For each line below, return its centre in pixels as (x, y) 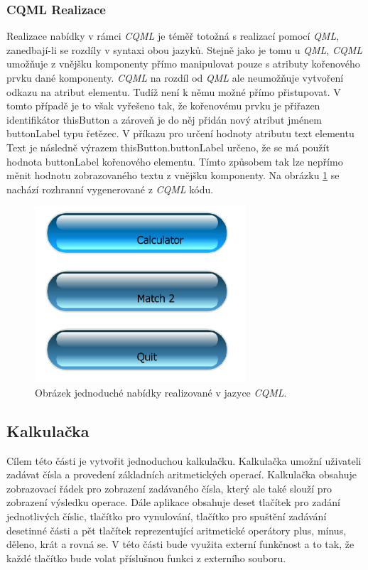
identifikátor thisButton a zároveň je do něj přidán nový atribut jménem (164, 119)
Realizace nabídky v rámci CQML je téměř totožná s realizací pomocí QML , (173, 36)
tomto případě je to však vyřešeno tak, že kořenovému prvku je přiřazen (163, 106)
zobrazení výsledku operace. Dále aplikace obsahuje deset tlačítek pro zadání (173, 502)
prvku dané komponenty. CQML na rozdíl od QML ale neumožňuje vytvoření (175, 77)
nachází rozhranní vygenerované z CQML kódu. (110, 189)
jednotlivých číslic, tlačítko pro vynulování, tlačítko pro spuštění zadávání (167, 516)
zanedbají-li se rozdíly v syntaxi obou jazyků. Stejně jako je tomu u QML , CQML (185, 49)
